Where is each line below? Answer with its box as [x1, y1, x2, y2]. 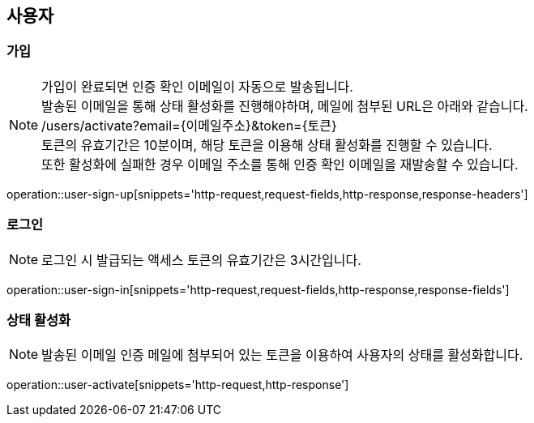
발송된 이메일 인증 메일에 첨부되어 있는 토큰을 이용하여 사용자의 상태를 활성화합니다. [41, 347, 523, 364]
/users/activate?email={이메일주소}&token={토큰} [41, 117, 337, 134]
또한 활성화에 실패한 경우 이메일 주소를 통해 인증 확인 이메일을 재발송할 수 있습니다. [41, 156, 519, 173]
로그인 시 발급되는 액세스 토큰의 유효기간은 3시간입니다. [41, 251, 361, 268]
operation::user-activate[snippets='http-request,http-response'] [6, 378, 349, 392]
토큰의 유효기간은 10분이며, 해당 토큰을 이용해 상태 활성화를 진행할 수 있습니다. [41, 136, 493, 153]
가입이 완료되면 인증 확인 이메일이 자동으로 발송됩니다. [41, 78, 353, 95]
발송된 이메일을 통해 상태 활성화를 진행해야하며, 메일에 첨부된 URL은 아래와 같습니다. [41, 97, 528, 114]
